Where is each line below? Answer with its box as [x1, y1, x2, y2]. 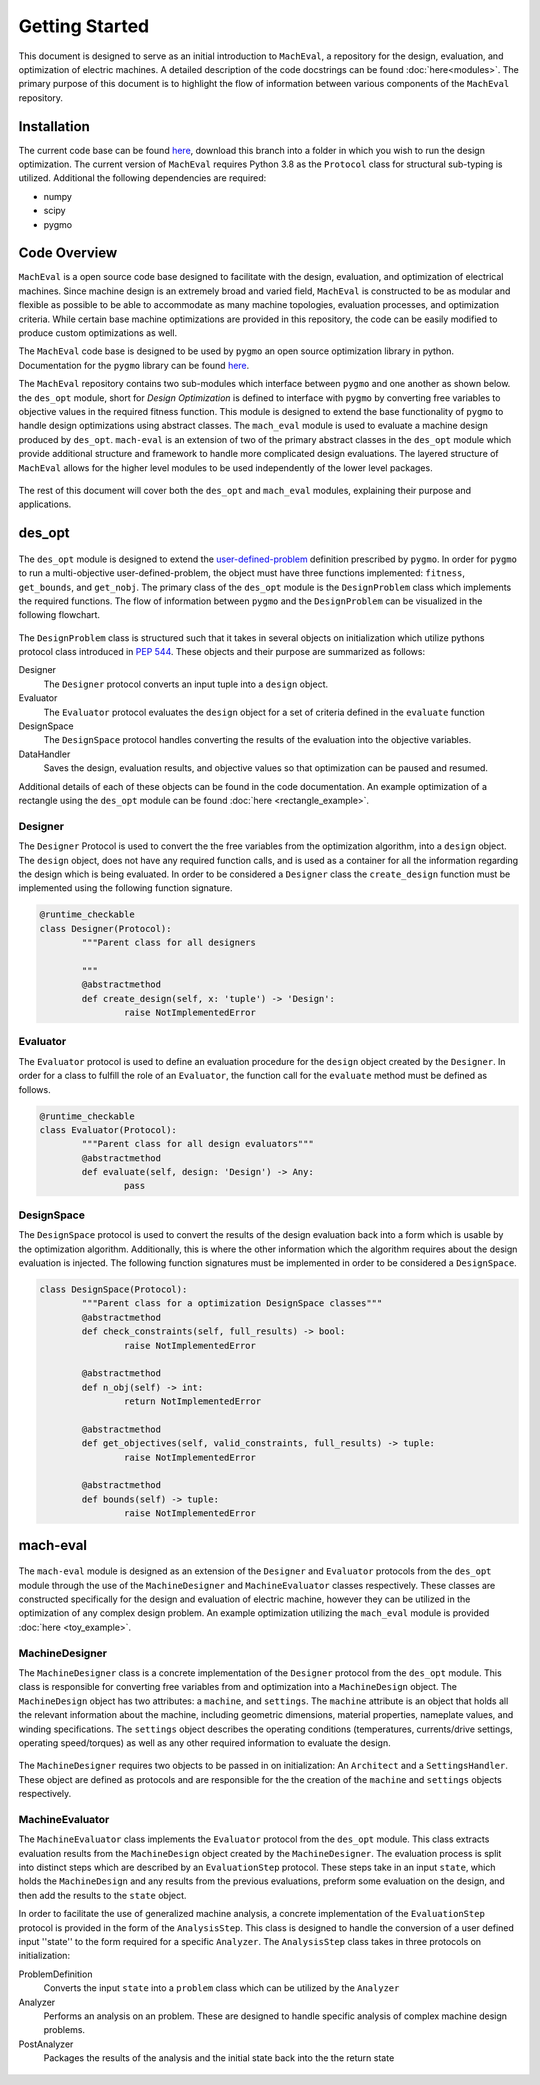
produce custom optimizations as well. [18, 327, 178, 339]
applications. [18, 498, 72, 510]
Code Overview [18, 245, 118, 262]
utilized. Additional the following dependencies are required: [18, 172, 267, 184]
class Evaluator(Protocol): [39, 1124, 177, 1135]
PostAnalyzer [18, 2038, 74, 2050]
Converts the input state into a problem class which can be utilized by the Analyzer [43, 1982, 400, 1994]
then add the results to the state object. [18, 1889, 187, 1901]
